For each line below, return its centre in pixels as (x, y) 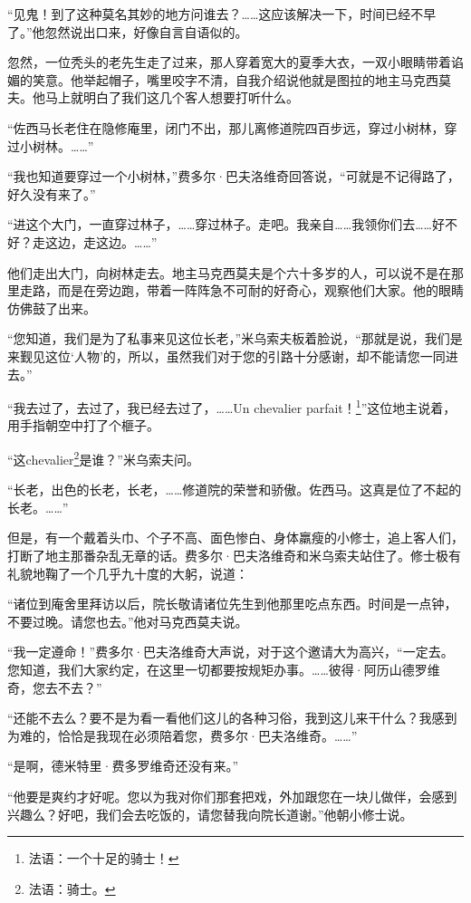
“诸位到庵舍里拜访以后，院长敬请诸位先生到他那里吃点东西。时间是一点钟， (232, 604)
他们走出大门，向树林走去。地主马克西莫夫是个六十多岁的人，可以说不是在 (229, 272)
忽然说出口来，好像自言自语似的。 (146, 31)
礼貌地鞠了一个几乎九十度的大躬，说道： (128, 573)
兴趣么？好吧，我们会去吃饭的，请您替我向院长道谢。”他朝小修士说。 (210, 814)
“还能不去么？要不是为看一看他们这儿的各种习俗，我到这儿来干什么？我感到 (232, 718)
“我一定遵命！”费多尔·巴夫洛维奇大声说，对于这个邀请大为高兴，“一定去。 (231, 652)
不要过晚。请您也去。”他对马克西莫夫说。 (128, 621)
